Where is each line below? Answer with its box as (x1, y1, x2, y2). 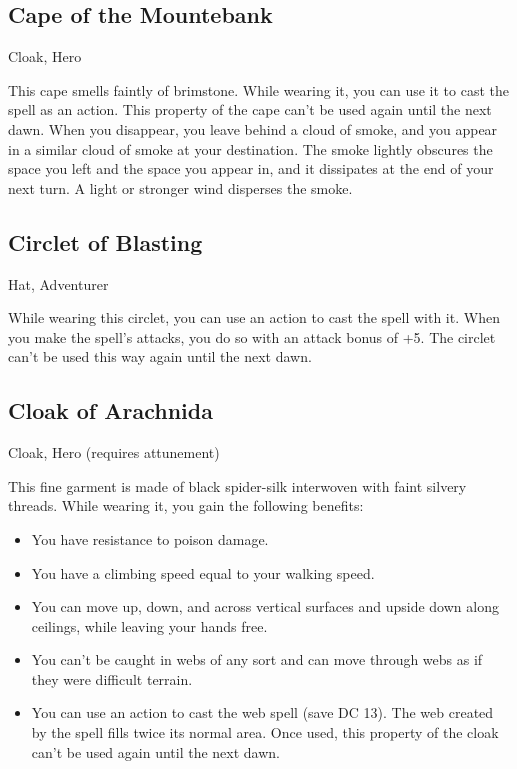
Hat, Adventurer (8, 273, 109, 294)
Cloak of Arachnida (8, 395, 213, 426)
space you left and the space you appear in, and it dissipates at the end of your (8, 158, 494, 179)
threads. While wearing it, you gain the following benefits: (8, 495, 364, 516)
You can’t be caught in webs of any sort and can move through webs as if (31, 649, 483, 670)
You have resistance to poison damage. (31, 528, 269, 549)
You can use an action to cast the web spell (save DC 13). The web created (31, 702, 494, 723)
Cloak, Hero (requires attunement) (8, 442, 220, 463)
